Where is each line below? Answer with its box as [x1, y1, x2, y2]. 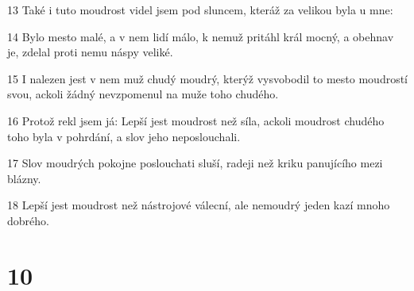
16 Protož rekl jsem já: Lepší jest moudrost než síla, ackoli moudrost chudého [7, 112, 385, 128]
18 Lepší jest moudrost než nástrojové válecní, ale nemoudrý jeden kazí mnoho [7, 197, 390, 213]
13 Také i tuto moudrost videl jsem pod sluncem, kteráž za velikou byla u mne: [7, 2, 393, 17]
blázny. [7, 170, 41, 186]
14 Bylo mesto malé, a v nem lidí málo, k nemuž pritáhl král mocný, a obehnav [7, 28, 394, 44]
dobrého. [7, 212, 49, 228]
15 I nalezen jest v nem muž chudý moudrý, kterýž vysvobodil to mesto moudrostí [7, 70, 408, 86]
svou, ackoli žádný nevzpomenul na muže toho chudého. [7, 86, 279, 102]
